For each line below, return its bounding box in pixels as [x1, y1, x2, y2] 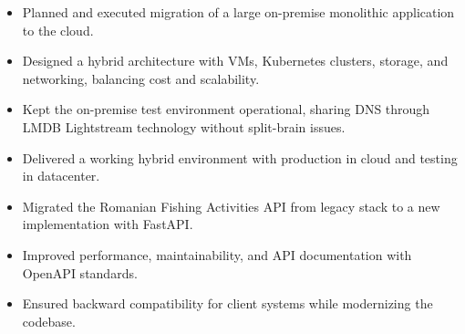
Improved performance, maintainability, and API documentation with [22, 245, 412, 264]
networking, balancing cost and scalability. [22, 68, 260, 88]
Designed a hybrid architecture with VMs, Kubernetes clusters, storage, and [22, 51, 449, 70]
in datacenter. [22, 166, 100, 185]
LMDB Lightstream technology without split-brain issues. [22, 117, 346, 136]
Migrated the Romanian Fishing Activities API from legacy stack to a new [22, 196, 440, 215]
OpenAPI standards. [22, 263, 138, 282]
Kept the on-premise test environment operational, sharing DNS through [22, 99, 430, 119]
